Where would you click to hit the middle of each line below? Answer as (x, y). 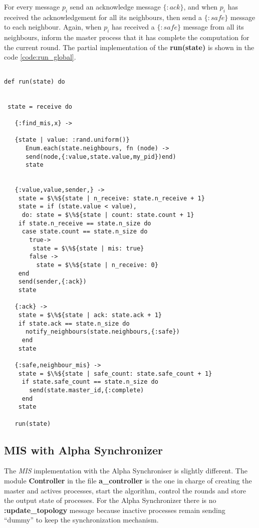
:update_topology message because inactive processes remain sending (115, 510)
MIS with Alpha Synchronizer (84, 450)
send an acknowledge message (115, 7)
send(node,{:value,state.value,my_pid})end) (101, 157)
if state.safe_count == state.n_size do (90, 382)
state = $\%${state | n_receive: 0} (97, 265)
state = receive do (40, 106)
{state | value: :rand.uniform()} (72, 140)
